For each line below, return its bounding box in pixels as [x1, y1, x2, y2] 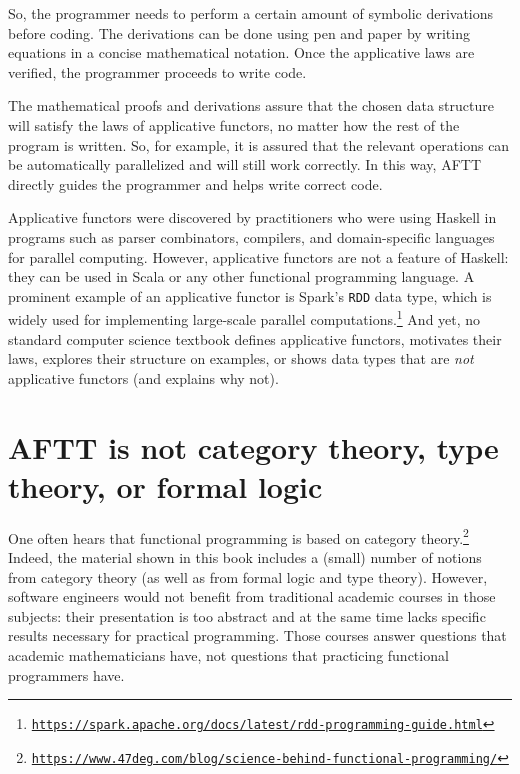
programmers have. [8, 664, 125, 685]
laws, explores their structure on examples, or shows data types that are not [8, 348, 474, 369]
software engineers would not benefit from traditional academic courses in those [8, 586, 496, 607]
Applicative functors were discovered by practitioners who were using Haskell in [8, 207, 497, 228]
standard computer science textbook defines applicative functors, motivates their [8, 328, 502, 349]
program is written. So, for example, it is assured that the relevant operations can [8, 134, 510, 155]
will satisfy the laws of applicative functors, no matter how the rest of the [8, 114, 460, 135]
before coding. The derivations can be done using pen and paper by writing [8, 22, 470, 43]
